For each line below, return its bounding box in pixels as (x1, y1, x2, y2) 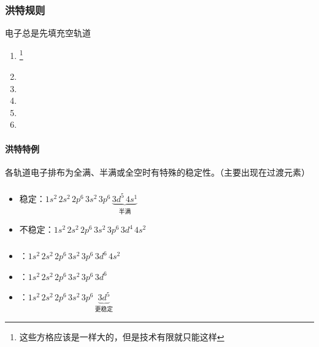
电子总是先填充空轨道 (5, 26, 91, 39)
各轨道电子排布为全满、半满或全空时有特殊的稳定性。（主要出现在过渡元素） (5, 165, 310, 178)
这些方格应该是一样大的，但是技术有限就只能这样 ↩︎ (19, 330, 225, 343)
